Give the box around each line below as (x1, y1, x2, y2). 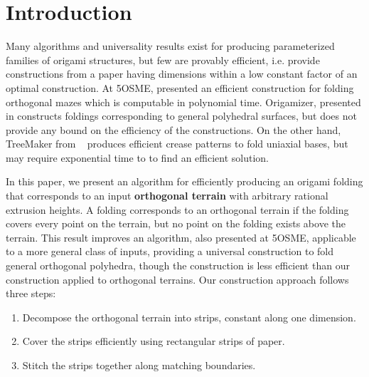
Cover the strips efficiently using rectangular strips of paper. (22, 334, 285, 348)
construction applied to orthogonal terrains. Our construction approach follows (6, 272, 349, 286)
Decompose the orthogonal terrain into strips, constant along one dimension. (22, 309, 356, 324)
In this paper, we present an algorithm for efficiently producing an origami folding (6, 174, 363, 189)
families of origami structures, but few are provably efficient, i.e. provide (6, 52, 320, 67)
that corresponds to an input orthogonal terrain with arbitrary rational (6, 188, 328, 203)
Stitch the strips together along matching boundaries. (22, 358, 256, 372)
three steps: (6, 286, 56, 301)
